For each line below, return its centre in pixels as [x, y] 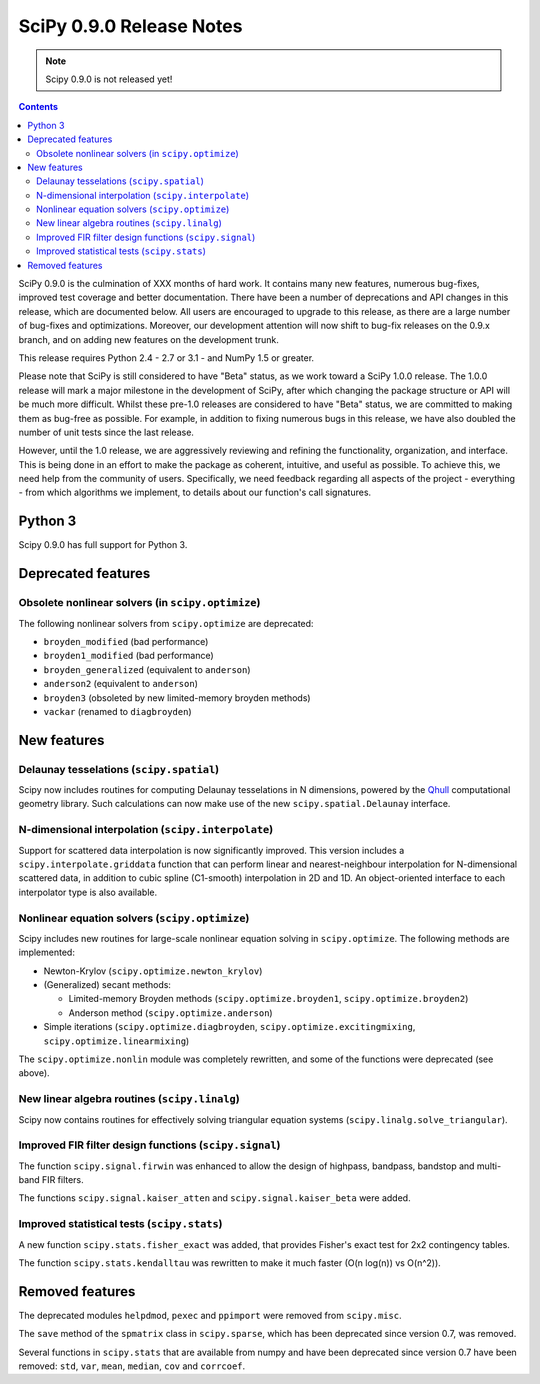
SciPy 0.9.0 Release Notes [130, 26]
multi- [489, 1166]
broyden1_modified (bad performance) [128, 656]
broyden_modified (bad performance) [126, 641]
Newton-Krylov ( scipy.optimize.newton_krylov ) [153, 971]
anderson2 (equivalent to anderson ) [121, 684]
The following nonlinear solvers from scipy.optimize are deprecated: [166, 623]
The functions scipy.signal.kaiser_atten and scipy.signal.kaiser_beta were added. [214, 1198]
